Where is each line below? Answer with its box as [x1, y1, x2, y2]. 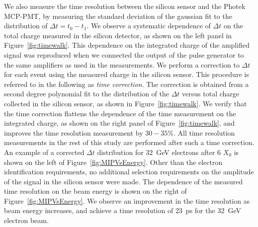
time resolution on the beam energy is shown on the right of [4, 186, 187, 196]
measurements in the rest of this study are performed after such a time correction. [4, 137, 255, 148]
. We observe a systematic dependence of [86, 20, 211, 31]
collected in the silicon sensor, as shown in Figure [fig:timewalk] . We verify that [4, 98, 247, 108]
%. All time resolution [168, 127, 235, 138]
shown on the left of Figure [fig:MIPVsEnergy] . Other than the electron [4, 156, 223, 167]
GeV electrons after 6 [156, 147, 221, 157]
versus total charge [182, 88, 239, 99]
